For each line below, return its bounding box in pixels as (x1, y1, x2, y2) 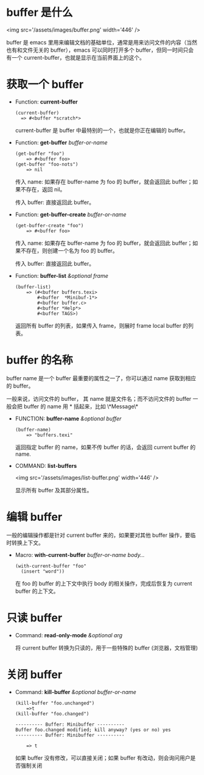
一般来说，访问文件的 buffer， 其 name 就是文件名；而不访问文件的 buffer (6, 395, 192, 402)
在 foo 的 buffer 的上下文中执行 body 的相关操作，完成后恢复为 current (15, 579, 192, 587)
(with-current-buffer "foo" (15, 563, 86, 569)
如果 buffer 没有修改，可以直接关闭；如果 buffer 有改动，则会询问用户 (15, 754, 191, 762)
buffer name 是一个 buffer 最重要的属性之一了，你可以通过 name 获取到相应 (6, 374, 197, 381)
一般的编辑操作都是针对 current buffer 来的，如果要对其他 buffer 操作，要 (6, 531, 191, 539)
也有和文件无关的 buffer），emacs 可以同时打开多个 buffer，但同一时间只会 (6, 46, 194, 54)
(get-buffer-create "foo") (15, 222, 84, 228)
